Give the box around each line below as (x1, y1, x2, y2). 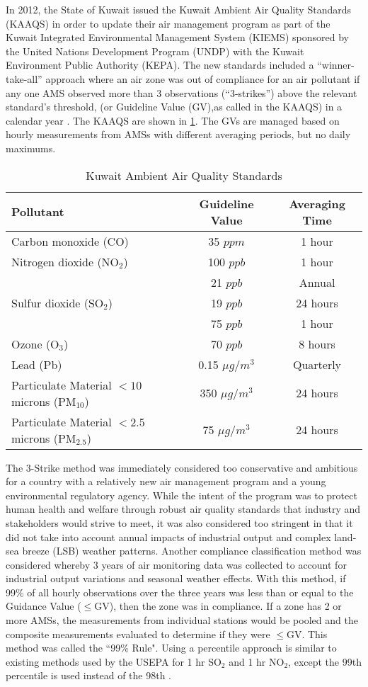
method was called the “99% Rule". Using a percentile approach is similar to (6, 640, 337, 655)
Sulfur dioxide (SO (11, 294, 104, 311)
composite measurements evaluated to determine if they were (6, 626, 270, 641)
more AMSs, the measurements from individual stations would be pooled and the (6, 613, 358, 628)
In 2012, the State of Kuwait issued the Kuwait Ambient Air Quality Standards (6, 2, 351, 16)
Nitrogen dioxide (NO (11, 253, 120, 270)
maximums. (6, 140, 56, 155)
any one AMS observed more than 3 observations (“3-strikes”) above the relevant (6, 85, 357, 100)
